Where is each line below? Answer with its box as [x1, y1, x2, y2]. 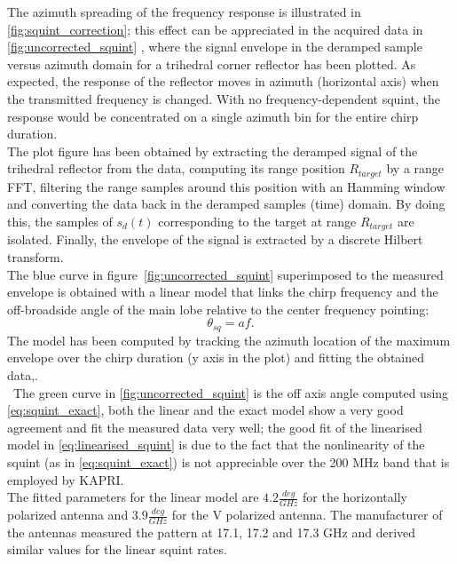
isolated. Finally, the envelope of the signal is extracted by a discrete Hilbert [7, 230, 423, 249]
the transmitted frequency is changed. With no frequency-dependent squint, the [7, 89, 441, 107]
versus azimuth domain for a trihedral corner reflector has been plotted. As [7, 54, 416, 73]
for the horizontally [303, 488, 407, 506]
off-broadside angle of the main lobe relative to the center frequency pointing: [7, 299, 429, 318]
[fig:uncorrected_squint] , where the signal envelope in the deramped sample [7, 37, 422, 56]
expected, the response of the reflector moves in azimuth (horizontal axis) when [7, 72, 439, 91]
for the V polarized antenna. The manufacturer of [171, 505, 443, 524]
